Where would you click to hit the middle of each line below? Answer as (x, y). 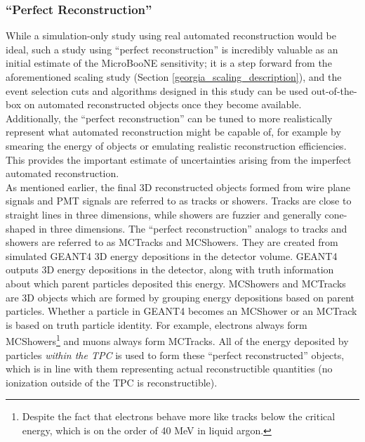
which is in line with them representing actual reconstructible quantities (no (169, 369)
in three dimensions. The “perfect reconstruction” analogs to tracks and (193, 228)
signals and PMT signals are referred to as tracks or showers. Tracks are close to (179, 201)
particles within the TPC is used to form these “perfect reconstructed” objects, (175, 355)
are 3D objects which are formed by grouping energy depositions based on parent (180, 297)
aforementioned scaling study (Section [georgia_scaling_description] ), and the (174, 77)
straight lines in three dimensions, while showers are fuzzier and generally (164, 214)
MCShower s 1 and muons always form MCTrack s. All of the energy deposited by (177, 340)
